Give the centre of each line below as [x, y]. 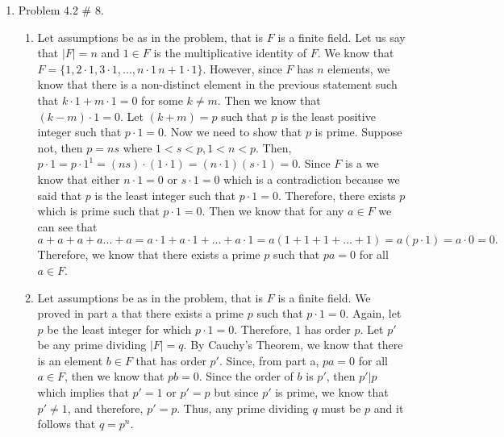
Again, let [377, 313]
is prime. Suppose [358, 132]
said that [60, 195]
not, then [60, 147]
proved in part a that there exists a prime [141, 313]
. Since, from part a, [269, 360]
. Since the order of [246, 376]
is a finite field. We [324, 297]
